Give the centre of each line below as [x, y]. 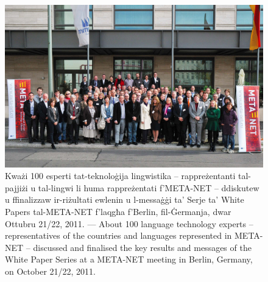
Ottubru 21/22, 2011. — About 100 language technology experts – [129, 223]
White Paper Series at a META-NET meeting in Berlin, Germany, [129, 259]
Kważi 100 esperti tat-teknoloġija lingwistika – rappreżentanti [120, 176]
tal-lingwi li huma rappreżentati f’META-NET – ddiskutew [149, 187]
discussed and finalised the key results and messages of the [142, 247]
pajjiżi [16, 187]
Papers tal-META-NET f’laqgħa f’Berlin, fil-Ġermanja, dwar [118, 212]
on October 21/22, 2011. [50, 271]
